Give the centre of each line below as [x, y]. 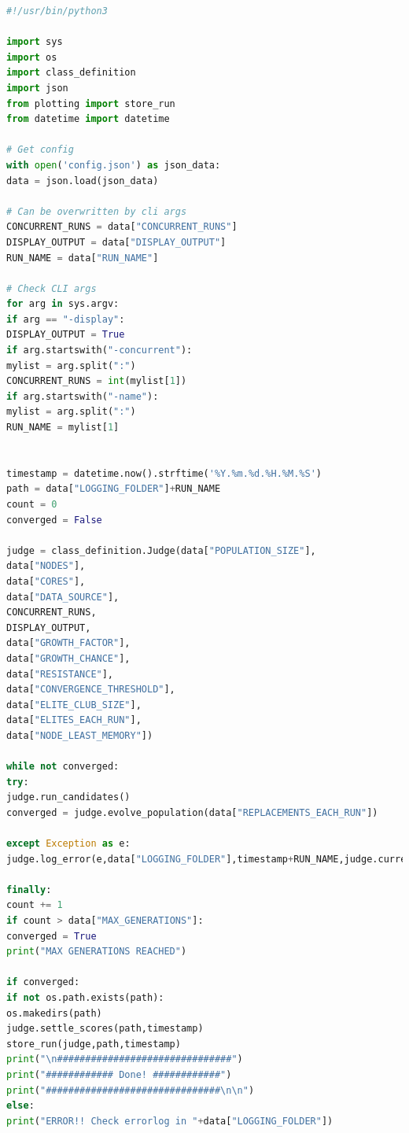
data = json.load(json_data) [83, 181]
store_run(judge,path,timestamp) [94, 1044]
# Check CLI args [52, 288]
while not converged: [63, 767]
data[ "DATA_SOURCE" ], [63, 597]
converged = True [52, 936]
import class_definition [71, 73]
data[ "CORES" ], [46, 581]
